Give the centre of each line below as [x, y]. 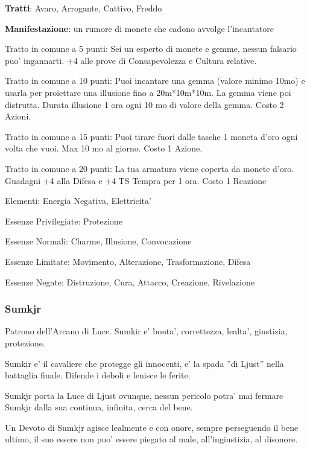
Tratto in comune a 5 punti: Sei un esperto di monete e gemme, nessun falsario [151, 49]
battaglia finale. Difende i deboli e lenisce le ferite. [98, 375]
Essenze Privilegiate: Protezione [64, 221]
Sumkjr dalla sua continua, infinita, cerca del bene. [99, 407]
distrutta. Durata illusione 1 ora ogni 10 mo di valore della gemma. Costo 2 [144, 104]
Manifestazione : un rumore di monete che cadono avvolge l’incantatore [140, 28]
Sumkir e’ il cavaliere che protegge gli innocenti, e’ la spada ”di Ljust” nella [144, 363]
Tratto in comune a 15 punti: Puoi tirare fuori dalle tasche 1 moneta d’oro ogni [151, 136]
